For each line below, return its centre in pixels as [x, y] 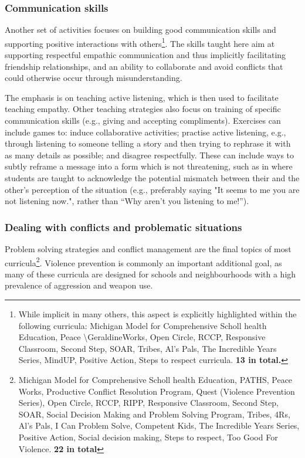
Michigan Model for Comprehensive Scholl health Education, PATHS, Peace [155, 379]
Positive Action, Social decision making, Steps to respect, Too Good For [148, 437]
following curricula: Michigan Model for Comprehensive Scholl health [143, 325]
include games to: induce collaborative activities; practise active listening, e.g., [145, 132]
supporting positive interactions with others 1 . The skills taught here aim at [140, 42]
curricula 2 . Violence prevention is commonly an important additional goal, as [143, 262]
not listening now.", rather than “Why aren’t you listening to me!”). [127, 201]
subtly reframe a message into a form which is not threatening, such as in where [149, 166]
